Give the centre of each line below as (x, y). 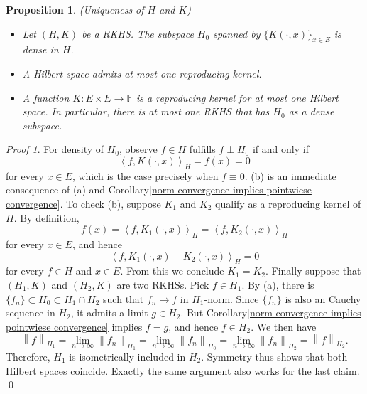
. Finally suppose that (313, 271)
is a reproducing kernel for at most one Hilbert (237, 97)
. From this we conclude (172, 271)
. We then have (284, 326)
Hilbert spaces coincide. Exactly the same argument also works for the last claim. (183, 370)
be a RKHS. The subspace (138, 33)
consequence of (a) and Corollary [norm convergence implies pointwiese (159, 190)
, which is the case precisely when (145, 175)
